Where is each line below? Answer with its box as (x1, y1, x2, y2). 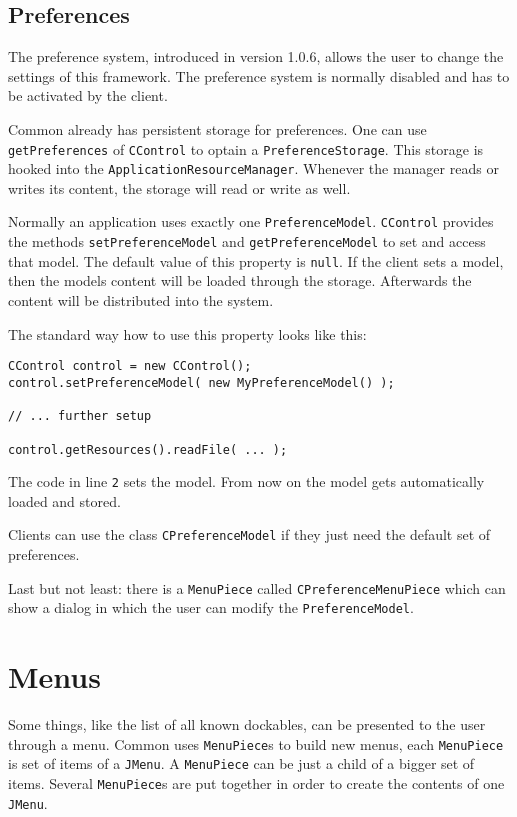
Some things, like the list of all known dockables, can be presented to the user (8, 714, 486, 735)
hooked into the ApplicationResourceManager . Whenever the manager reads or (8, 158, 499, 179)
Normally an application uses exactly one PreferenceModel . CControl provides (8, 211, 494, 232)
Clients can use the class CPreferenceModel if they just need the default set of (8, 524, 491, 545)
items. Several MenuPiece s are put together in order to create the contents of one (8, 773, 505, 794)
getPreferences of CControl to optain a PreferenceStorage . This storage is (8, 138, 484, 159)
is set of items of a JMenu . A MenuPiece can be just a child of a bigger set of (8, 753, 475, 774)
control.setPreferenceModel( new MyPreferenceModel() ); (8, 375, 395, 390)
